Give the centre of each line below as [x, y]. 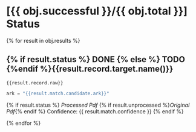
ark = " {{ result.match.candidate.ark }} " [58, 93]
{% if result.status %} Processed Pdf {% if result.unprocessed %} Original [98, 105]
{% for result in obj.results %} [43, 40]
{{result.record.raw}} [35, 83]
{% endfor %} [24, 123]
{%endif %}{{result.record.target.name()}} [90, 69]
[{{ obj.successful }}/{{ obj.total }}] [97, 11]
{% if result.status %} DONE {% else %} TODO [96, 59]
